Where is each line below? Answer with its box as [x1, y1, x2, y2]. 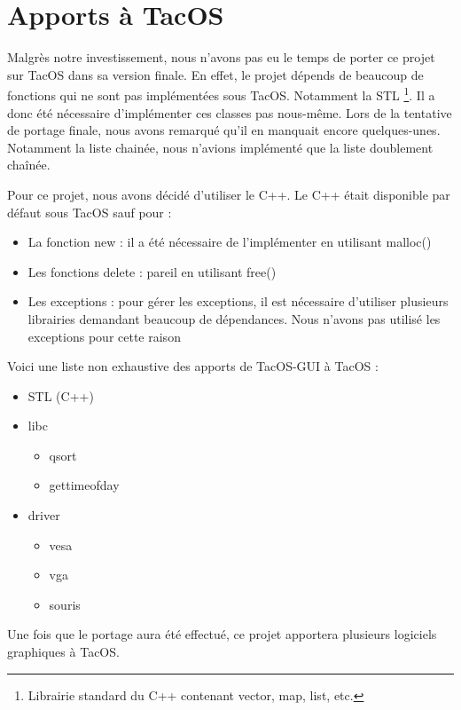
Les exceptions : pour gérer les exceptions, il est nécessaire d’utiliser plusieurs [27, 292, 449, 311]
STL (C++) [27, 386, 94, 405]
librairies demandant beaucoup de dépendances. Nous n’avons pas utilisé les [27, 309, 441, 327]
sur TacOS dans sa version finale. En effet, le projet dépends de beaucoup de [7, 65, 424, 83]
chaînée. [7, 155, 51, 174]
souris [49, 595, 81, 613]
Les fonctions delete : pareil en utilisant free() [27, 262, 277, 280]
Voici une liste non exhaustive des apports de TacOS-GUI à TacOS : [7, 357, 379, 375]
